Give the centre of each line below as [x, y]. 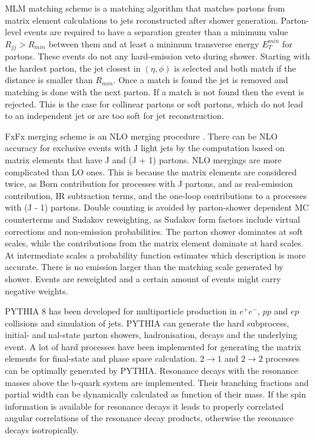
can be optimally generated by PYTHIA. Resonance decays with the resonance [151, 371]
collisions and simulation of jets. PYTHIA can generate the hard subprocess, [147, 323]
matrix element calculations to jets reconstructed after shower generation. [141, 20]
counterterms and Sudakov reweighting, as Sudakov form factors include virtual [153, 219]
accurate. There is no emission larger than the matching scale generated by [144, 267]
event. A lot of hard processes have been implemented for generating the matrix [153, 346]
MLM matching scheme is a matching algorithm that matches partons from [145, 8]
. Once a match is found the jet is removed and [201, 80]
